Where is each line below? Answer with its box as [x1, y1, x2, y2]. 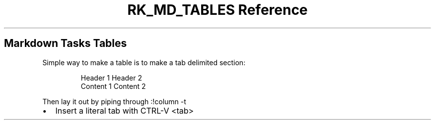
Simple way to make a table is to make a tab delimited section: [42, 58, 246, 67]
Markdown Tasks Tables [4, 37, 127, 50]
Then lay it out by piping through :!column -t [42, 97, 186, 106]
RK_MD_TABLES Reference [127, 1, 308, 18]
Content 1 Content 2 [80, 82, 146, 90]
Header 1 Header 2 [80, 73, 142, 82]
